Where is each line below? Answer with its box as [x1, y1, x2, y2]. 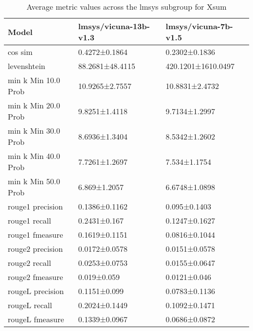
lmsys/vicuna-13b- [78, 20, 150, 32]
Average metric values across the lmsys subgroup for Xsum [26, 1, 227, 12]
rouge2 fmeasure [8, 271, 63, 282]
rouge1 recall [8, 215, 51, 226]
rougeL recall [8, 299, 52, 311]
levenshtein [8, 60, 45, 71]
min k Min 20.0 [8, 100, 60, 111]
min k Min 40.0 [8, 150, 60, 161]
